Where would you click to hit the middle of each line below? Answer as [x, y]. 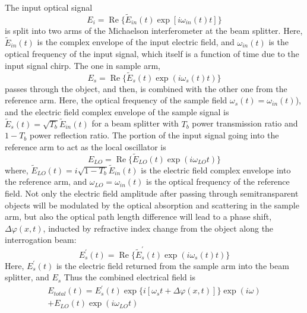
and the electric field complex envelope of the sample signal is [117, 111]
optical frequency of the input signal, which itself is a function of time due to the [152, 54]
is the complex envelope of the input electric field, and [136, 42]
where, [17, 170]
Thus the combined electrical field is [129, 277]
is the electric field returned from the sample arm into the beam [173, 265]
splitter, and [27, 277]
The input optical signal [49, 7]
